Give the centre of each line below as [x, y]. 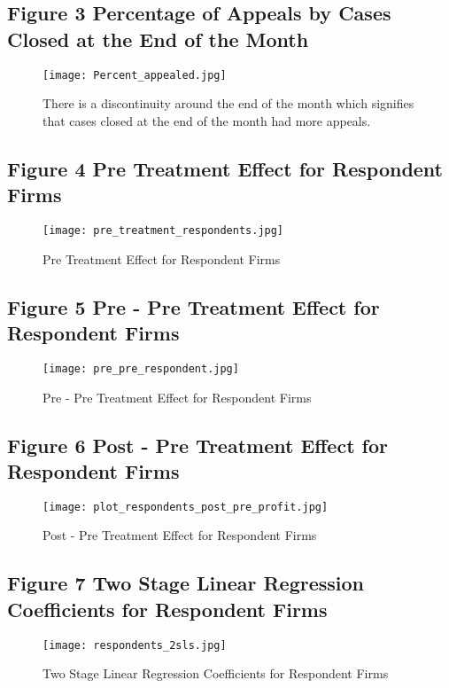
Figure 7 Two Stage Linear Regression [186, 583]
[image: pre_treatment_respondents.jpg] [163, 231]
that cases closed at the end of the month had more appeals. [207, 120]
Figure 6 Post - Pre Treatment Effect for [197, 445]
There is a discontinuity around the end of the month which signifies [228, 103]
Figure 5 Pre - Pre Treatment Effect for [194, 306]
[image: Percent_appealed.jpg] [135, 75]
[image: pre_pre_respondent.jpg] [141, 368]
